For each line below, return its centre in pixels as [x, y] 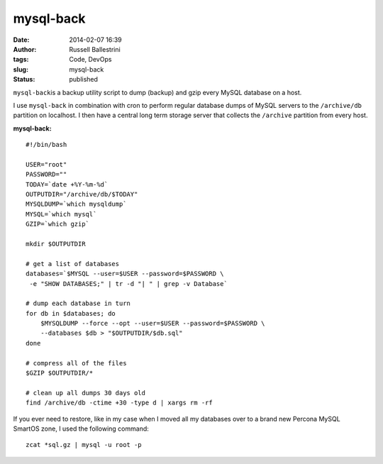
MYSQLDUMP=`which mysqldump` [76, 204]
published [84, 79]
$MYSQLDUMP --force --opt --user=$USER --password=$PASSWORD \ [152, 324]
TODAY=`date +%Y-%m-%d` [67, 184]
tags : [21, 60]
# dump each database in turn [78, 304]
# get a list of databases [73, 264]
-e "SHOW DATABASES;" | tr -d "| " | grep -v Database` [129, 283]
